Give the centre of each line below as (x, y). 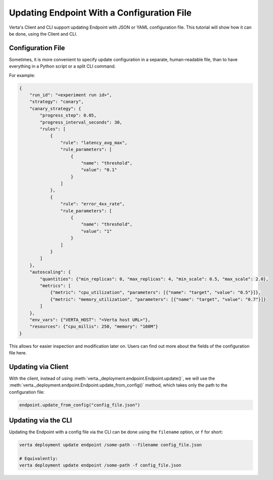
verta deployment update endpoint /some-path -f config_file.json (100, 465)
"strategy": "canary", (57, 102)
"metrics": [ (55, 286)
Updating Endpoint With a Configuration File (100, 13)
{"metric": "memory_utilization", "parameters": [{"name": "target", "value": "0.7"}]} (158, 299)
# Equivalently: (39, 458)
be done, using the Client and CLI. (43, 34)
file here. (18, 353)
